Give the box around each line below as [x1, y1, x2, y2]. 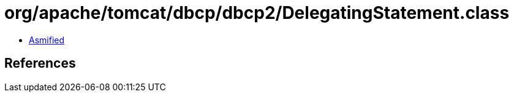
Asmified [29, 34, 65, 45]
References [4, 56, 76, 71]
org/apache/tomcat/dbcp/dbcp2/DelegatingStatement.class [4, 2, 510, 23]
